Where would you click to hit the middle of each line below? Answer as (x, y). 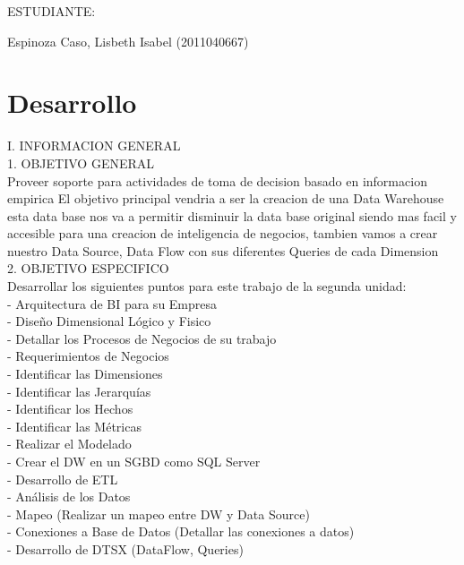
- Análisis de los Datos (69, 497)
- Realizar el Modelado (69, 444)
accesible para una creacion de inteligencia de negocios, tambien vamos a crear (223, 233)
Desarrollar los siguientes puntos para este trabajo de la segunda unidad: (207, 286)
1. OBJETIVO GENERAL (81, 163)
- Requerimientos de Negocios (88, 356)
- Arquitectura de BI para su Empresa (112, 303)
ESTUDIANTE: (52, 11)
